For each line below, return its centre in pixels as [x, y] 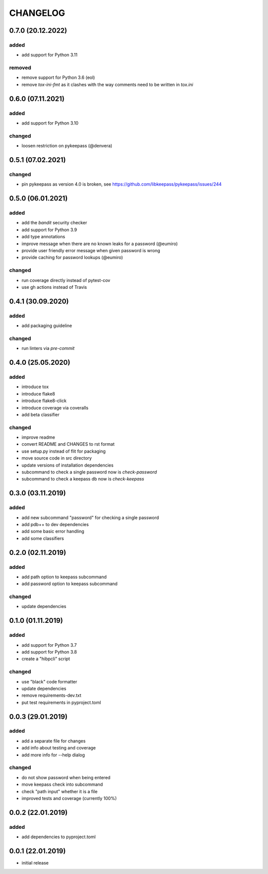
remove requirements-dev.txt [51, 695]
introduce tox [35, 387]
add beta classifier [40, 414]
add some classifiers [43, 538]
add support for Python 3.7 [49, 645]
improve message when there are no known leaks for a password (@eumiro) [100, 244]
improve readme [38, 437]
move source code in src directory [57, 458]
